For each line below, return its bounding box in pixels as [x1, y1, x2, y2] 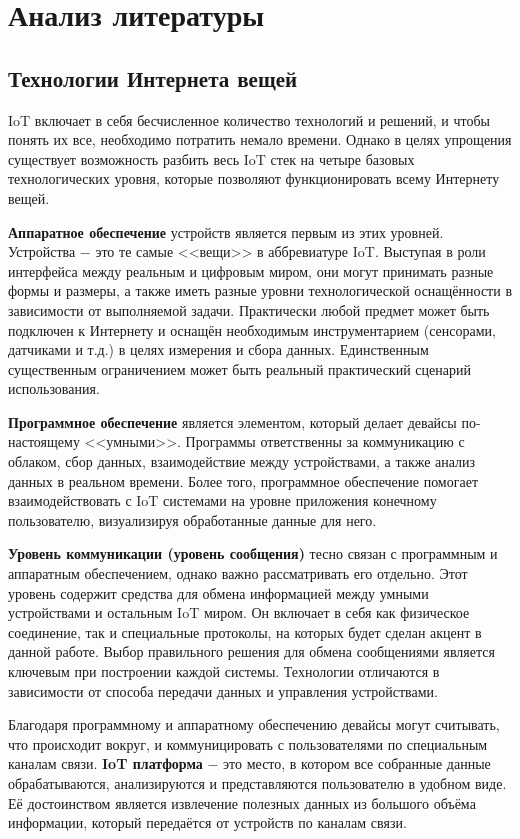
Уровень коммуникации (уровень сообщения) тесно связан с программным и [8, 543, 498, 564]
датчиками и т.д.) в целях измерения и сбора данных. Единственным [8, 339, 429, 360]
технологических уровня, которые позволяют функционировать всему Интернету [8, 168, 500, 189]
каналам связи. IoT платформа [8, 753, 203, 774]
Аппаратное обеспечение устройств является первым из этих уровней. [8, 221, 444, 242]
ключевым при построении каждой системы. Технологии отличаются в [8, 661, 440, 682]
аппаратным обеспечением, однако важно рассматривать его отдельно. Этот [8, 563, 468, 584]
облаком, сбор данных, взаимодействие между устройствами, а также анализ [8, 451, 476, 472]
